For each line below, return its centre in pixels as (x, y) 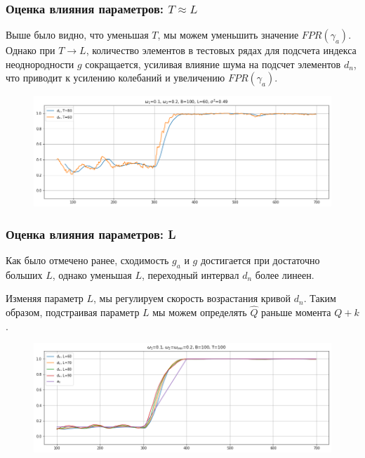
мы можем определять (200, 312)
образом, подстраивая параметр (73, 312)
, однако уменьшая (92, 274)
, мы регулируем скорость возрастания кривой (192, 298)
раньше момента (296, 312)
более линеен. (285, 274)
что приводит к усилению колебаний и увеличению (115, 78)
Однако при (31, 50)
